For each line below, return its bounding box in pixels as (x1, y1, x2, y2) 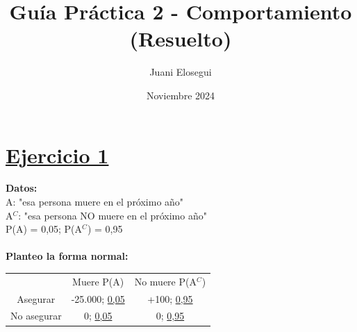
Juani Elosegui (149, 65, 212, 79)
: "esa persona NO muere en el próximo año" (18, 208, 207, 222)
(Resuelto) (129, 24, 232, 53)
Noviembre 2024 (146, 88, 215, 102)
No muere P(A (134, 274, 197, 288)
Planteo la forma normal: (6, 249, 128, 263)
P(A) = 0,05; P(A (6, 222, 83, 236)
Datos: (6, 181, 38, 195)
